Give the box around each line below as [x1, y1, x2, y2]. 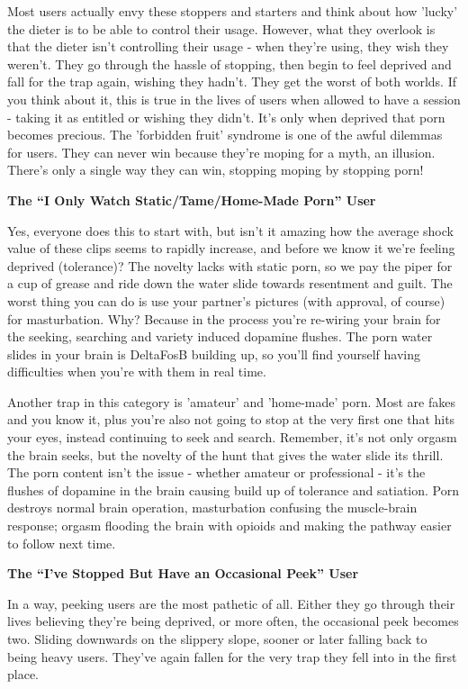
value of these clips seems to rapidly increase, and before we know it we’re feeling [7, 239, 455, 258]
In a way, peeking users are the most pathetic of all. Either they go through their [7, 594, 455, 612]
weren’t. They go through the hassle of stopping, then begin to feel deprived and [7, 54, 452, 73]
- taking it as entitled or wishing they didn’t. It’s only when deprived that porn [7, 107, 445, 126]
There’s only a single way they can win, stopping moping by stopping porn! [7, 160, 424, 179]
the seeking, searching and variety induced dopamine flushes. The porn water [7, 327, 433, 346]
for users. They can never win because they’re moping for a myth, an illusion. [7, 142, 436, 161]
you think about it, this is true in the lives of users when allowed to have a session [7, 89, 461, 108]
